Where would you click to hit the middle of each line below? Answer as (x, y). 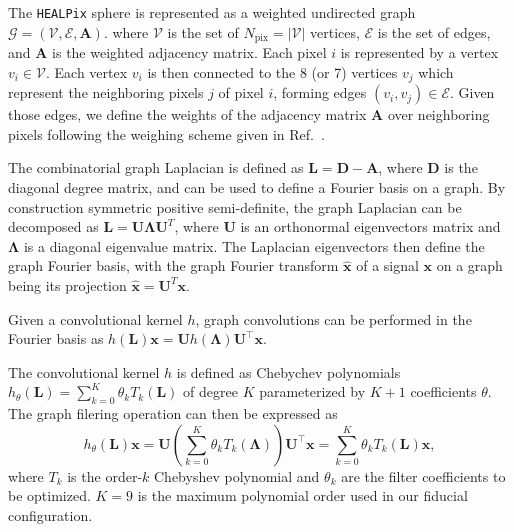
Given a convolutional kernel (95, 318)
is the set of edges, (434, 31)
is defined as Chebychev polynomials (288, 371)
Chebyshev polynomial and (237, 475)
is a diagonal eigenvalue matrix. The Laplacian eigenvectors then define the (254, 245)
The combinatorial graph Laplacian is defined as (156, 167)
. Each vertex (87, 71)
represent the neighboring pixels (106, 92)
